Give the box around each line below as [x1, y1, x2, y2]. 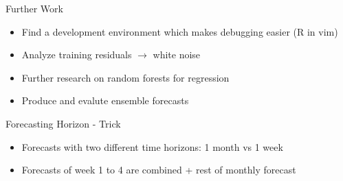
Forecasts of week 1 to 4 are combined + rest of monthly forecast [21, 162, 296, 177]
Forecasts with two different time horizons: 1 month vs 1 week [21, 139, 283, 154]
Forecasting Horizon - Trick [5, 116, 121, 130]
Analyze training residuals [21, 47, 132, 62]
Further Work [5, 1, 63, 15]
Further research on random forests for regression [21, 70, 230, 84]
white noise [153, 47, 201, 62]
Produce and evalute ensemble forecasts [21, 93, 189, 108]
